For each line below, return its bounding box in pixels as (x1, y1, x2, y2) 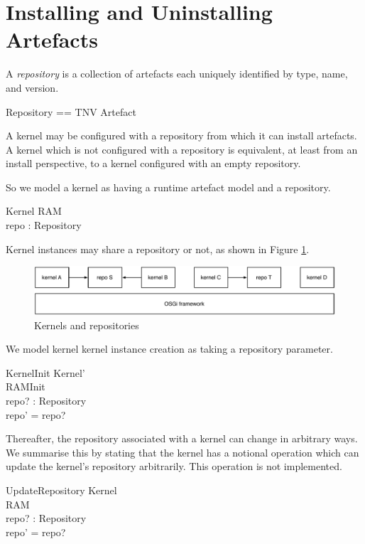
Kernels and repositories (34, 317, 139, 332)
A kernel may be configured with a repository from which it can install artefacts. (6, 128, 357, 143)
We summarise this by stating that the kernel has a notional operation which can (6, 444, 359, 459)
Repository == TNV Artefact (6, 104, 136, 119)
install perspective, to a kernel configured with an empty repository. (6, 156, 301, 171)
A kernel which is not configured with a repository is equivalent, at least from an (6, 142, 358, 156)
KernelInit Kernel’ (6, 365, 85, 380)
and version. (6, 80, 59, 95)
